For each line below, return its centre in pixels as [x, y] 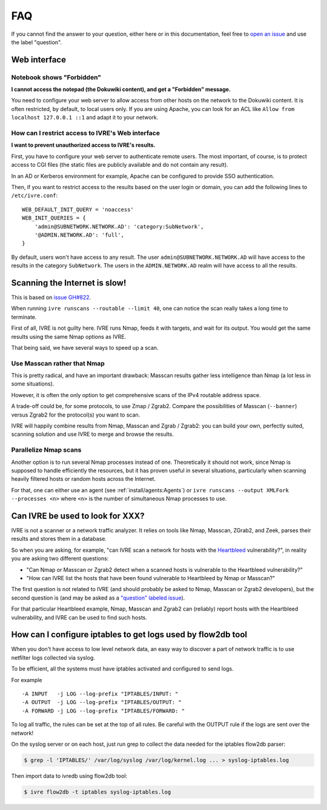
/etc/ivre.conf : [35, 196]
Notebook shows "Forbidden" [56, 77]
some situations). [33, 384]
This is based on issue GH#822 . [51, 297]
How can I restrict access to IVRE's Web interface [86, 133]
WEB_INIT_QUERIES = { [54, 218]
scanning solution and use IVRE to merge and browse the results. [92, 434]
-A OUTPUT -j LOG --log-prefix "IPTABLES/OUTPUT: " [102, 702]
